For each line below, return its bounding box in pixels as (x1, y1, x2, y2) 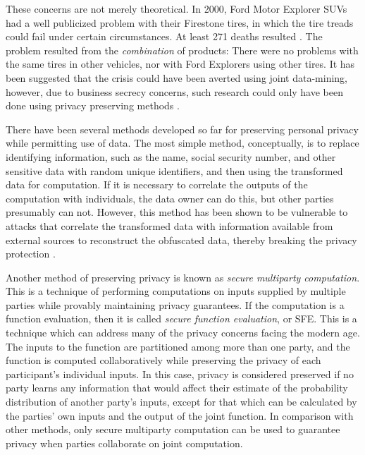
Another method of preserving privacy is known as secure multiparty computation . (6, 269, 360, 284)
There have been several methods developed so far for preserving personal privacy (6, 121, 359, 136)
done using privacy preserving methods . (6, 98, 180, 113)
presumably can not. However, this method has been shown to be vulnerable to (6, 205, 348, 219)
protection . (6, 246, 56, 261)
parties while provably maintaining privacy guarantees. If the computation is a (6, 297, 345, 312)
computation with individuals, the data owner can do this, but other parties (6, 190, 334, 205)
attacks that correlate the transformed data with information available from (6, 218, 333, 233)
